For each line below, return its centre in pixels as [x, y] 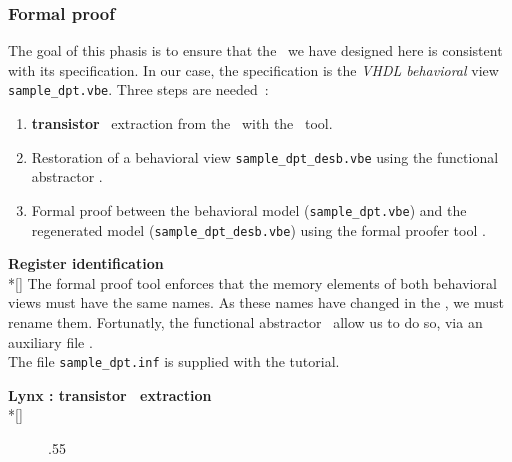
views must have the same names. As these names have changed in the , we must [256, 302]
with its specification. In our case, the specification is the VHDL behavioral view [253, 69]
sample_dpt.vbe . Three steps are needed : [138, 89]
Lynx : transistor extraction [110, 394]
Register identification [86, 263]
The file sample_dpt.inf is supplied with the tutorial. [174, 361]
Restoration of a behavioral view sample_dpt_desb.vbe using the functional [265, 156]
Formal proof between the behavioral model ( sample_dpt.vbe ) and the [249, 209]
